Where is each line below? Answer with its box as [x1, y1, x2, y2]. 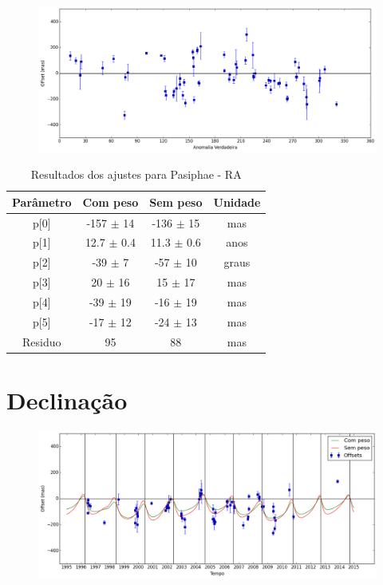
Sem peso [149, 193, 203, 210]
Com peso [82, 193, 139, 210]
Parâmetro [12, 193, 72, 210]
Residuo [22, 333, 61, 350]
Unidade [213, 193, 261, 210]
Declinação [6, 383, 128, 416]
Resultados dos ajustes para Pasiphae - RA [30, 166, 242, 183]
